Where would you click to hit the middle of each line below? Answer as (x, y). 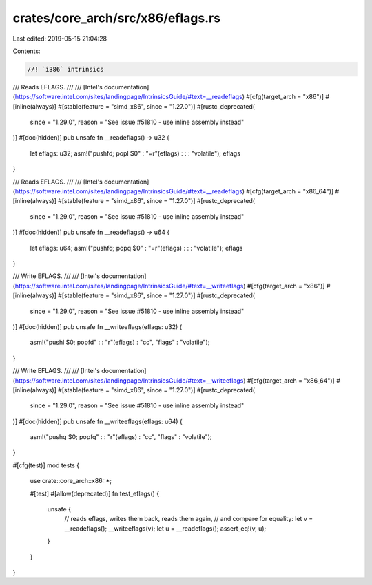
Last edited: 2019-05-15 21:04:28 (60, 39)
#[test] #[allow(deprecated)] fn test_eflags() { (95, 493)
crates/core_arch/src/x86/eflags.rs (116, 18)
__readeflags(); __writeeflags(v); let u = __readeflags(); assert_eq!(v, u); (165, 528)
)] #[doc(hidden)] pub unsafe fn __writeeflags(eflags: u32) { (97, 326)
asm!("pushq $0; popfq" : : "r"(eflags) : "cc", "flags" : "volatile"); (121, 437)
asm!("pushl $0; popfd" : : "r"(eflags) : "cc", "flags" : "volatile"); (120, 342)
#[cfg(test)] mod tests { (46, 465)
